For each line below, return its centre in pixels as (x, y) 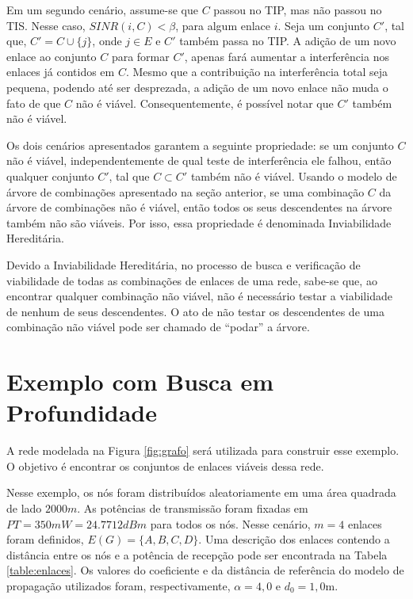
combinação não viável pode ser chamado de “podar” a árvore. (158, 327)
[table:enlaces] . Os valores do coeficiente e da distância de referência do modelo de (205, 570)
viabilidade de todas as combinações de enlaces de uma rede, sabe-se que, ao (192, 280)
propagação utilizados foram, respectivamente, (119, 585)
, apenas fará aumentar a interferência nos (287, 56)
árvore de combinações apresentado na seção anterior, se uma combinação (185, 191)
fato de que (34, 103)
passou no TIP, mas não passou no (298, 10)
